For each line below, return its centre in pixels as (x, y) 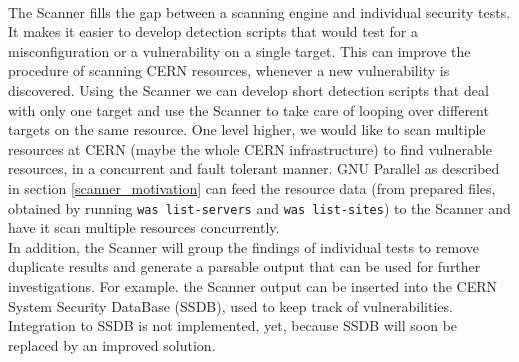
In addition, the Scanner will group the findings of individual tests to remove (243, 246)
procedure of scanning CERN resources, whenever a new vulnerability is (229, 70)
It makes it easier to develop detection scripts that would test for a (213, 31)
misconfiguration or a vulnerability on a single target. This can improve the (239, 50)
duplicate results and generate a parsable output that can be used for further (244, 266)
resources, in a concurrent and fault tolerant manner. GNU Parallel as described (254, 168)
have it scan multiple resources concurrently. (144, 227)
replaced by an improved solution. (112, 344)
